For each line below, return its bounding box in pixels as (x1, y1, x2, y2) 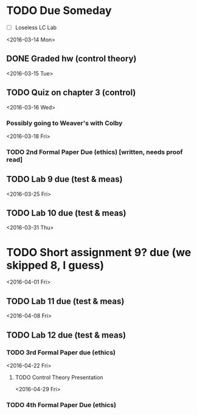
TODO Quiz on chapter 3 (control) (6, 88, 136, 98)
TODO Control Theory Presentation (15, 374, 103, 381)
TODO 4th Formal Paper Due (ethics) (6, 400, 117, 409)
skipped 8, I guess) (6, 258, 105, 272)
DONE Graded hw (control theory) (6, 54, 137, 64)
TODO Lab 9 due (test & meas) (6, 174, 123, 184)
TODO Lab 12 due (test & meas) (6, 330, 126, 340)
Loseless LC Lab (15, 24, 57, 31)
